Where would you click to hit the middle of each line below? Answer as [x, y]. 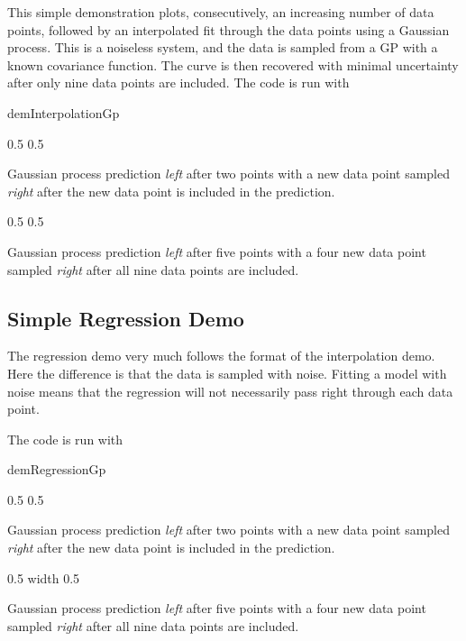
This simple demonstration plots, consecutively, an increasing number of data [221, 12]
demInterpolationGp [64, 112]
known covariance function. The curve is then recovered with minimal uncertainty [233, 64]
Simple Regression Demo [126, 318]
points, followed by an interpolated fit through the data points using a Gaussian [228, 29]
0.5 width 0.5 [44, 577]
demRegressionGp [57, 469]
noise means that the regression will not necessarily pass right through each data [230, 391]
